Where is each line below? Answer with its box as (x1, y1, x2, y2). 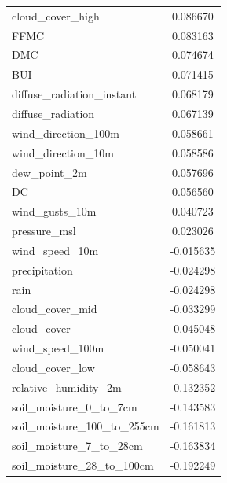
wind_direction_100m (12, 124, 119, 141)
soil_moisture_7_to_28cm (12, 437, 143, 454)
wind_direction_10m (12, 144, 114, 160)
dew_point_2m (12, 164, 87, 180)
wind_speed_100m (12, 340, 104, 356)
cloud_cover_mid (12, 300, 97, 317)
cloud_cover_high (12, 7, 100, 24)
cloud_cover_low (12, 359, 95, 375)
